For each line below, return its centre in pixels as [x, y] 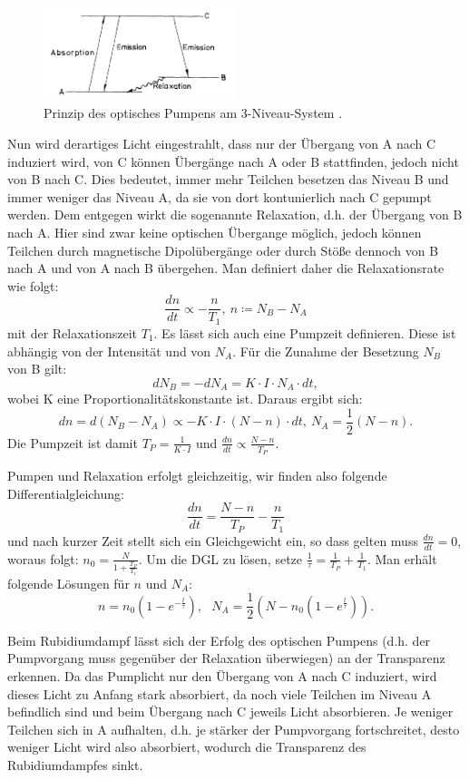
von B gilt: [37, 369]
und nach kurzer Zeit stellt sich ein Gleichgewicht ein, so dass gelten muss [213, 540]
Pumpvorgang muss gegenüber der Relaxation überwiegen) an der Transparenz [226, 658]
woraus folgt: [43, 558]
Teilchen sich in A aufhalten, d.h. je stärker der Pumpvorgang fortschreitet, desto [234, 729]
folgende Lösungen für [68, 583]
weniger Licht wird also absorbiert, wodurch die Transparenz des [187, 747]
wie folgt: [33, 285]
